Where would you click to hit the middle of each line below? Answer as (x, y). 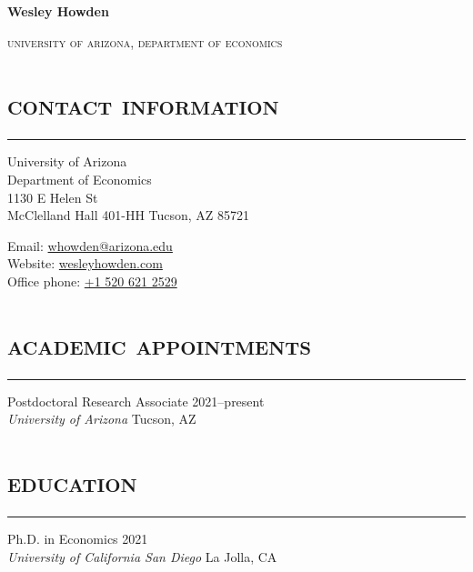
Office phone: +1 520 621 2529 (92, 281)
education (72, 481)
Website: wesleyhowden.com (85, 263)
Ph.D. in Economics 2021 (78, 538)
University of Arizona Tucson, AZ (102, 419)
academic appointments (159, 343)
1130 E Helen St (53, 197)
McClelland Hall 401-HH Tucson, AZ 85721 (129, 215)
